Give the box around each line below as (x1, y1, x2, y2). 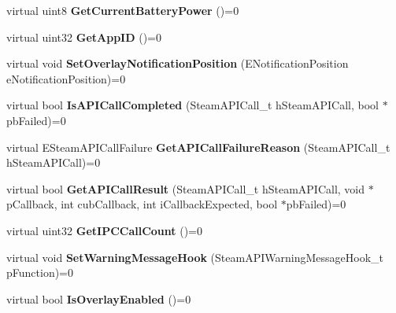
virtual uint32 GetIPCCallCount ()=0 (6, 222, 202, 238)
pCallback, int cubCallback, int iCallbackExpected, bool (6, 196, 278, 212)
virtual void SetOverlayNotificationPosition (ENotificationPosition (6, 55, 349, 72)
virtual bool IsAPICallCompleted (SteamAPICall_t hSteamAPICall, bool (6, 97, 379, 113)
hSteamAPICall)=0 (6, 154, 101, 171)
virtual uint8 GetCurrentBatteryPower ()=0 (6, 2, 239, 18)
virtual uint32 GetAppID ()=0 (6, 28, 161, 45)
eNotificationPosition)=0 (6, 70, 126, 87)
